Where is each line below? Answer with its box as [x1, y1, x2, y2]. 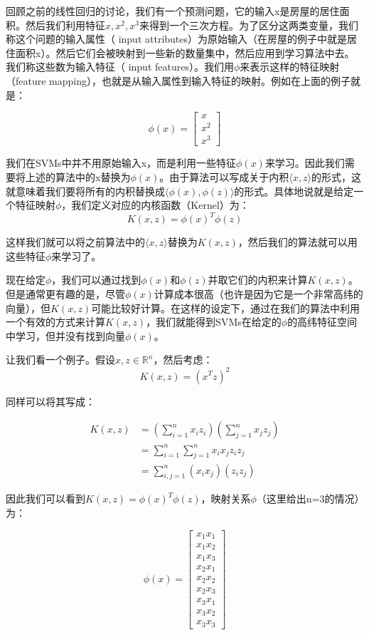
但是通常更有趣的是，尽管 [6, 286, 125, 301]
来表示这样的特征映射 [240, 59, 340, 74]
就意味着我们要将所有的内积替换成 [6, 183, 165, 198]
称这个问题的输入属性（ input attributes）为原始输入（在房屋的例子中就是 [6, 31, 348, 46]
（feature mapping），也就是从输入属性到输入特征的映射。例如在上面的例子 [6, 73, 351, 88]
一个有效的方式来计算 [6, 314, 105, 329]
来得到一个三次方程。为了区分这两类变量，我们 [139, 17, 358, 32]
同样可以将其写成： [6, 393, 95, 408]
